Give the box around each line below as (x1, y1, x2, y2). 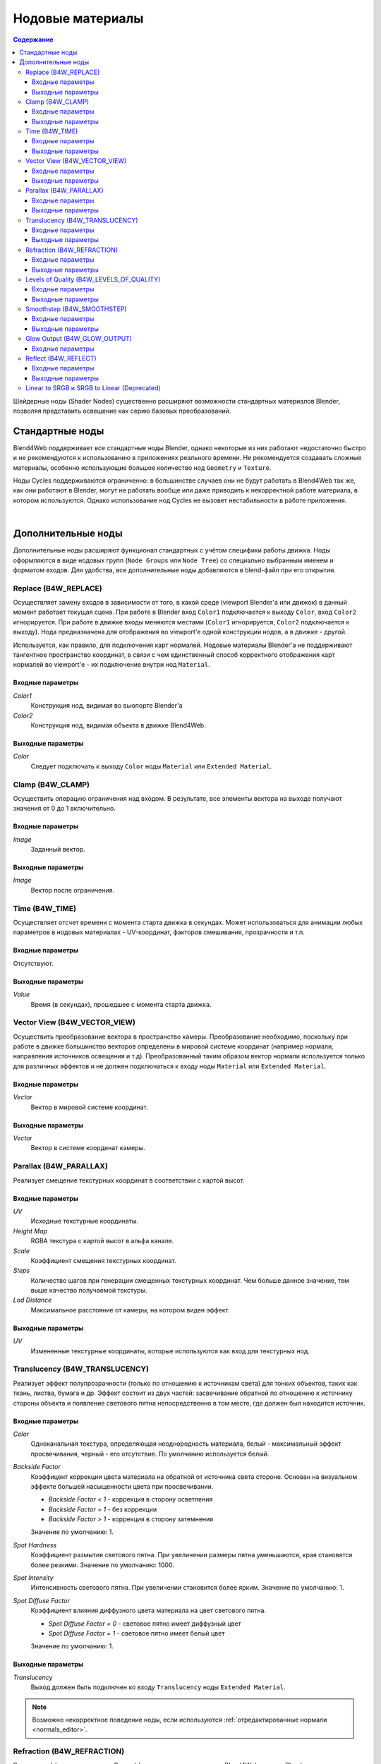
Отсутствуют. (13, 959, 54, 967)
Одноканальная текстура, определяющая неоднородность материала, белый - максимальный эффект (30, 1439, 341, 1448)
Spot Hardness (13, 1540, 57, 1549)
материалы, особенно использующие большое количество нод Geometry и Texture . (13, 463, 272, 472)
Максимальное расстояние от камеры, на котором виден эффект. (30, 1305, 230, 1314)
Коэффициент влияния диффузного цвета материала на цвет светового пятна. (30, 1606, 267, 1615)
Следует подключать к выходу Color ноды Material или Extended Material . (30, 762, 272, 771)
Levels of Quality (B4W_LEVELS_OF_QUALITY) (25, 275, 161, 284)
